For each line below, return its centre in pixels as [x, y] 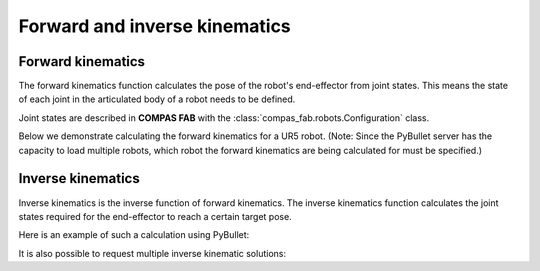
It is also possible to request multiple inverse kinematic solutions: [152, 253]
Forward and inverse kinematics [155, 26]
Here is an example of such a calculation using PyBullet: [134, 235]
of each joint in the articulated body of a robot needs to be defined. [157, 99]
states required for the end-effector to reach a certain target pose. [155, 216]
